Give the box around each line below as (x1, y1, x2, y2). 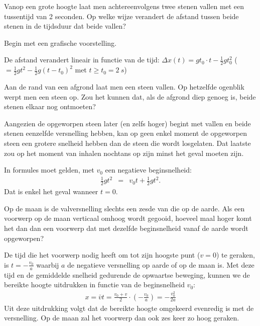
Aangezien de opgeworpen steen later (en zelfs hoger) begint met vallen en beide (4, 118, 251, 128)
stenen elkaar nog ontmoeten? (4, 101, 96, 112)
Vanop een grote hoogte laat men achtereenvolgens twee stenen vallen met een (4, 1, 244, 11)
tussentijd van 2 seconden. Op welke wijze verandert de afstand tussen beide (4, 11, 239, 21)
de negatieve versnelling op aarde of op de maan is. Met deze (67, 259, 254, 270)
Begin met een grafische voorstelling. (4, 37, 117, 48)
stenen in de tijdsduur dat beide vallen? (4, 21, 126, 31)
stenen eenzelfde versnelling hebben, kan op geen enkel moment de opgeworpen (4, 128, 247, 138)
